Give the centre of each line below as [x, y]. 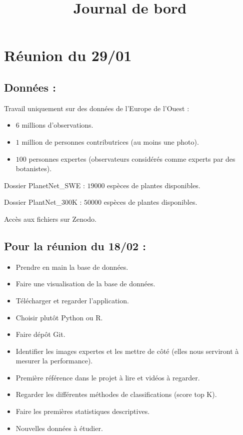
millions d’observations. [57, 125]
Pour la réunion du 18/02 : [75, 246]
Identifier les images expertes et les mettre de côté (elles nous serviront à [127, 351]
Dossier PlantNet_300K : [43, 202]
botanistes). [34, 168]
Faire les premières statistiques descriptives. [83, 411]
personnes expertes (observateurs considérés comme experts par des [132, 158]
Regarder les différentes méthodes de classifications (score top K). [116, 394]
